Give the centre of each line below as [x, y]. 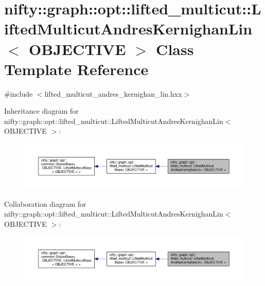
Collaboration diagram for [45, 203]
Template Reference [76, 69]
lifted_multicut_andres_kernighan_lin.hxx [113, 93]
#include [19, 93]
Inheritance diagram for [41, 111]
